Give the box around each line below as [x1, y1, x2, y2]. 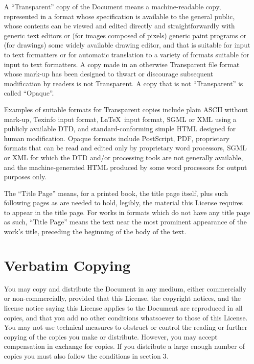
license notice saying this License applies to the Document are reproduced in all [4, 302, 243, 313]
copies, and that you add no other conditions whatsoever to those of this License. [4, 312, 248, 322]
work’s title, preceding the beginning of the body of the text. [4, 226, 186, 237]
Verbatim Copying [4, 255, 131, 275]
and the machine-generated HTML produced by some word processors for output [4, 162, 247, 172]
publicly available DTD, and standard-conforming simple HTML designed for [4, 123, 236, 134]
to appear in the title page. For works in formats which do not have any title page [4, 207, 250, 217]
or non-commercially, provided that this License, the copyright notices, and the [4, 293, 241, 303]
